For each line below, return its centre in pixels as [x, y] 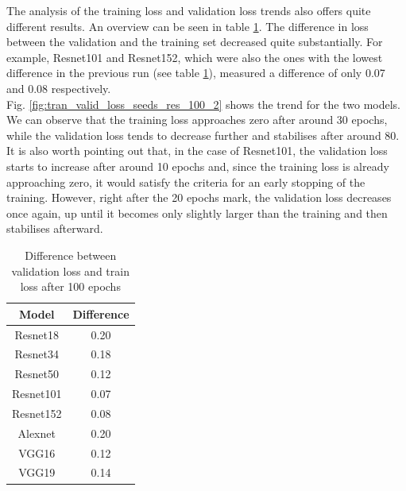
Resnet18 [37, 334]
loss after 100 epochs [70, 286]
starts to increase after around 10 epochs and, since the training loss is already [198, 166]
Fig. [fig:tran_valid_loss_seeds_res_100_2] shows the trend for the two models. [204, 104]
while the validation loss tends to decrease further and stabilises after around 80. [203, 135]
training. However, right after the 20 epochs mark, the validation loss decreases [199, 197]
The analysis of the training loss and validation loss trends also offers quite [189, 10]
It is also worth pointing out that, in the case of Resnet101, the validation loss [197, 151]
